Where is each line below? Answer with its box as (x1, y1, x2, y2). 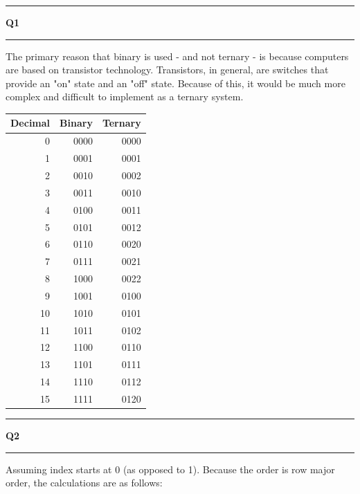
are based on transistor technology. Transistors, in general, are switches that (6, 62, 329, 77)
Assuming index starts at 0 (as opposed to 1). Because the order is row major (6, 461, 335, 476)
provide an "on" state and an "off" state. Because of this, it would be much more (6, 75, 345, 90)
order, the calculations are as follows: (6, 475, 163, 490)
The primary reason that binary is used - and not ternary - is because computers (6, 48, 349, 63)
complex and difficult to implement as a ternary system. (6, 89, 244, 104)
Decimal (10, 116, 51, 130)
